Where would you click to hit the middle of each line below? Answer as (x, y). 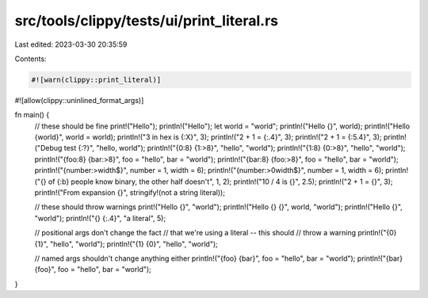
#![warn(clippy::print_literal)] (96, 80)
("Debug (48, 148)
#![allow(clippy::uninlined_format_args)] (79, 100)
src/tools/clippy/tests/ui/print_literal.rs (147, 21)
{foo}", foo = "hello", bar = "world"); (93, 269)
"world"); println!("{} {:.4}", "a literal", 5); (100, 218)
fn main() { (32, 115)
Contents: (31, 59)
